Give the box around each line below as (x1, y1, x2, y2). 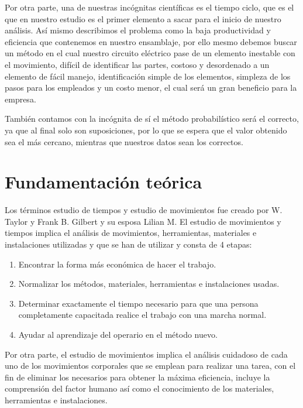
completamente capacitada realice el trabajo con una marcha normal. (18, 308, 267, 321)
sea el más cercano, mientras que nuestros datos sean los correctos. (5, 135, 243, 148)
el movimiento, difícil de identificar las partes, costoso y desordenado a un (5, 58, 270, 70)
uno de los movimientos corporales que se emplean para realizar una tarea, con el (5, 359, 296, 372)
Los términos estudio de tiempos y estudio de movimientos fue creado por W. (5, 204, 283, 216)
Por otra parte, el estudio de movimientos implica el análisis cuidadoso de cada (5, 348, 288, 360)
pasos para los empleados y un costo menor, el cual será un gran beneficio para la (5, 81, 297, 94)
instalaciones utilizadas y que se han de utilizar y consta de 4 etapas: (5, 238, 252, 251)
